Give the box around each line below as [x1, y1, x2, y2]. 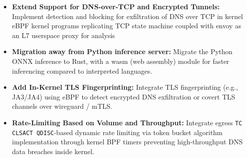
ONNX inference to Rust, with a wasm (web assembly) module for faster [12, 56, 229, 66]
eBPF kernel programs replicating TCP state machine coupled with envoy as [12, 20, 241, 31]
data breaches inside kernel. [12, 146, 95, 156]
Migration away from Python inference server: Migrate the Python [12, 46, 233, 57]
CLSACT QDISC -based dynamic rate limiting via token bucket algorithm [12, 127, 223, 137]
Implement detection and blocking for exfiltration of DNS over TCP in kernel [12, 11, 243, 21]
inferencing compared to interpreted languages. [12, 65, 152, 76]
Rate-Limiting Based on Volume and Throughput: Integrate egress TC [12, 117, 242, 127]
